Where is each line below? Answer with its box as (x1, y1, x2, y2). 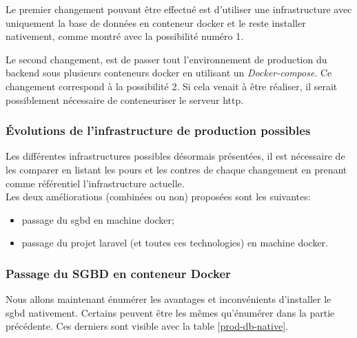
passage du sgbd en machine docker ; (21, 212, 174, 226)
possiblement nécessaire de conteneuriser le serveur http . (6, 92, 244, 107)
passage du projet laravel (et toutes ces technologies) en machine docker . (21, 235, 329, 250)
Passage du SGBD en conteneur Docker (6, 264, 231, 282)
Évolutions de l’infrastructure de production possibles (6, 122, 311, 139)
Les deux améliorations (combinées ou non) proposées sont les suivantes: (6, 189, 311, 204)
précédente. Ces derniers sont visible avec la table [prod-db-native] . (6, 319, 288, 333)
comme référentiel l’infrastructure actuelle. (6, 176, 185, 190)
